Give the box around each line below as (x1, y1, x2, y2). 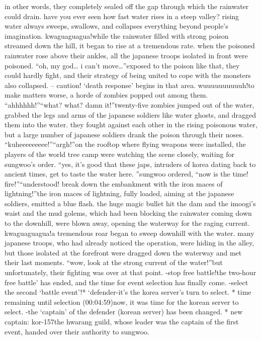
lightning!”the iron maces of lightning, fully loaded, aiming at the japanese (5, 188, 234, 199)
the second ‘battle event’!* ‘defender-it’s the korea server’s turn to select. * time (5, 287, 251, 297)
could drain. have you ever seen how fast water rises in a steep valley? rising (5, 11, 239, 21)
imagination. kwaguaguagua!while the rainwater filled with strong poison (5, 30, 229, 41)
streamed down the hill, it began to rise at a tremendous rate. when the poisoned (5, 40, 255, 51)
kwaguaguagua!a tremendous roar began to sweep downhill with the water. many (5, 227, 254, 238)
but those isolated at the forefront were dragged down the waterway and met (5, 247, 242, 258)
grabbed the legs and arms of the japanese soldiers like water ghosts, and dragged (5, 109, 256, 120)
